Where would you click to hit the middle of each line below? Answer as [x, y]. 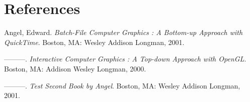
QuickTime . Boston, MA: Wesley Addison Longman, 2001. [94, 42]
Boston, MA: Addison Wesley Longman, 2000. [75, 68]
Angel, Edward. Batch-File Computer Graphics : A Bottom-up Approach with [123, 32]
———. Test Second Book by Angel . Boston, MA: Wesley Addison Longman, [122, 85]
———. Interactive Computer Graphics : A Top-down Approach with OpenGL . [125, 59]
